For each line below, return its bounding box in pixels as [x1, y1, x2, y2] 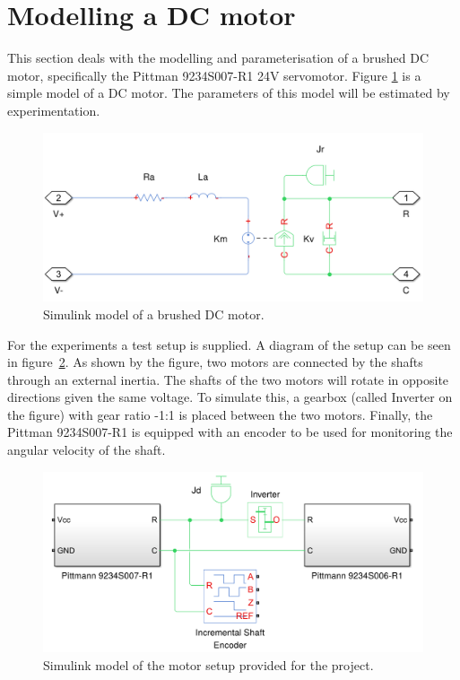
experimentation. [7, 100, 100, 119]
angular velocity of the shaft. [7, 440, 166, 459]
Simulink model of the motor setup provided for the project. [43, 655, 374, 674]
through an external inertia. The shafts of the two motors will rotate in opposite [7, 370, 449, 388]
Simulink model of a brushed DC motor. [43, 304, 265, 323]
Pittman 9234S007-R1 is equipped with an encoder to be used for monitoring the [7, 423, 453, 441]
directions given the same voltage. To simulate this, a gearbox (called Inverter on [7, 388, 453, 406]
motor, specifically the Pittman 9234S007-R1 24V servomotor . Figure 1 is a [7, 65, 421, 84]
